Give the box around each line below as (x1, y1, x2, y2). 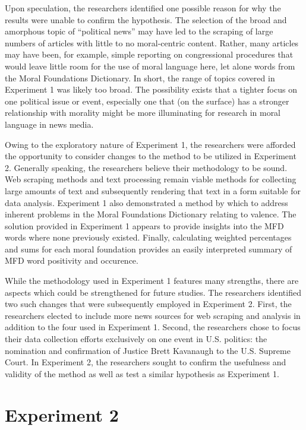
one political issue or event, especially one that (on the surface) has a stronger (5, 94, 289, 107)
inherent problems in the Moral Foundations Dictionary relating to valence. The (5, 208, 296, 220)
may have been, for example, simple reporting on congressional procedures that (5, 48, 294, 61)
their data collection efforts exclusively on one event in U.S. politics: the (5, 333, 267, 345)
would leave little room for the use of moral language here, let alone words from (5, 59, 295, 72)
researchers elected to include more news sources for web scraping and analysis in (5, 309, 301, 321)
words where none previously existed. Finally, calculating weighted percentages (5, 231, 292, 244)
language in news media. (5, 118, 94, 130)
